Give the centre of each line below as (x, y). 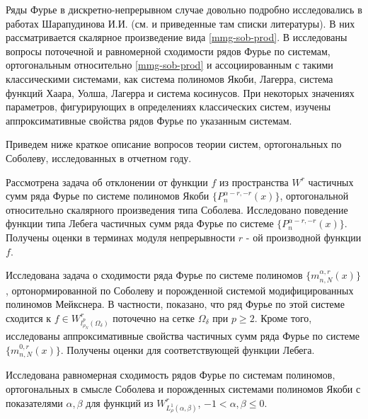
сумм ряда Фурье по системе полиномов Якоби (108, 196)
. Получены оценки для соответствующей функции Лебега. (188, 349)
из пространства (254, 182)
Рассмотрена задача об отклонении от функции (107, 182)
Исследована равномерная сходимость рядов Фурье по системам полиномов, (171, 375)
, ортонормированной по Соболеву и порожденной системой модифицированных (180, 290)
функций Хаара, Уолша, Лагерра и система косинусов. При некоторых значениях (180, 92)
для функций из (120, 402)
